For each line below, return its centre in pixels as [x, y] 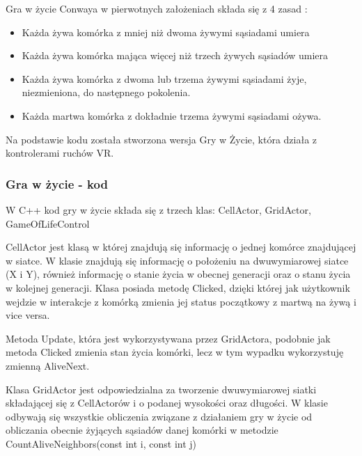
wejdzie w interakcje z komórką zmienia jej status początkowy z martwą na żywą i [181, 301]
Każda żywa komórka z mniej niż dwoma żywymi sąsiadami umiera [166, 32]
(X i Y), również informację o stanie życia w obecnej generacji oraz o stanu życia [178, 274]
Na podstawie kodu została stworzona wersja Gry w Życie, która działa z [162, 139]
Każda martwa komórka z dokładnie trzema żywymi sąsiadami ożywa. [172, 115]
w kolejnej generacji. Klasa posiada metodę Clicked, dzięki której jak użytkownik [178, 287]
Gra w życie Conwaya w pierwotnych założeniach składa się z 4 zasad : [157, 8]
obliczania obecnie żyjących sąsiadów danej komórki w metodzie [142, 430]
